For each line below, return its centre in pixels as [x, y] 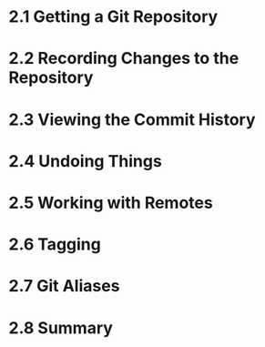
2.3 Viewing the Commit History [132, 119]
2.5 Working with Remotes [111, 203]
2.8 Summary [61, 327]
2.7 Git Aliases [64, 286]
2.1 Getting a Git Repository [113, 17]
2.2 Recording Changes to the [124, 59]
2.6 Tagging [55, 245]
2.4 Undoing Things [86, 161]
